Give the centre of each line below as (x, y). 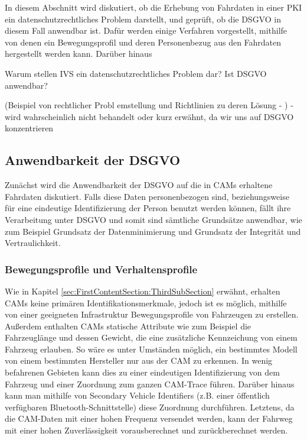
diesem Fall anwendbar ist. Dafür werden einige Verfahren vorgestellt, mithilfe (146, 30)
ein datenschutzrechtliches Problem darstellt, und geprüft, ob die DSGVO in (143, 19)
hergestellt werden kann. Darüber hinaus (79, 54)
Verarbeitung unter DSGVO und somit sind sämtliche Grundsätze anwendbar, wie (153, 219)
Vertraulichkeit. (33, 243)
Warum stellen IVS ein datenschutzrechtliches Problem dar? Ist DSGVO (136, 73)
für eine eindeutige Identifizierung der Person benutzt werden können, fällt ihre (148, 208)
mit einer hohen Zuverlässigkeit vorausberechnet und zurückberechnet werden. (146, 430)
